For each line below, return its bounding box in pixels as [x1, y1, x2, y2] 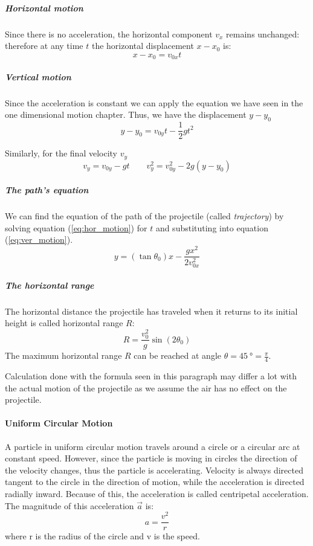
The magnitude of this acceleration [5, 499, 134, 512]
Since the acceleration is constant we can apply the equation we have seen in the [5, 96, 303, 109]
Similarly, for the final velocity [5, 147, 118, 159]
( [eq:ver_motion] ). [5, 233, 73, 246]
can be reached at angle [134, 349, 222, 362]
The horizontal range [5, 278, 94, 291]
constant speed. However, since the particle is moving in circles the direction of [5, 452, 297, 464]
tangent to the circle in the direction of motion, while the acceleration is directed [5, 475, 305, 488]
